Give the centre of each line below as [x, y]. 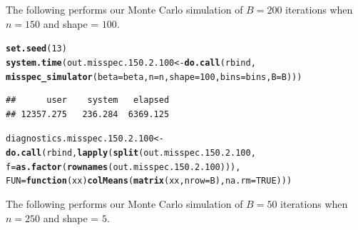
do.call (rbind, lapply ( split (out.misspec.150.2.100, [131, 153]
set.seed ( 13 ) [36, 49]
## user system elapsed [88, 100]
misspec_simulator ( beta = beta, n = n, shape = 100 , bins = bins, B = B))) [154, 77]
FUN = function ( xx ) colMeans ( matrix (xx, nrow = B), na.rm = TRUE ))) [149, 181]
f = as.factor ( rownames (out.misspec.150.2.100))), [123, 167]
